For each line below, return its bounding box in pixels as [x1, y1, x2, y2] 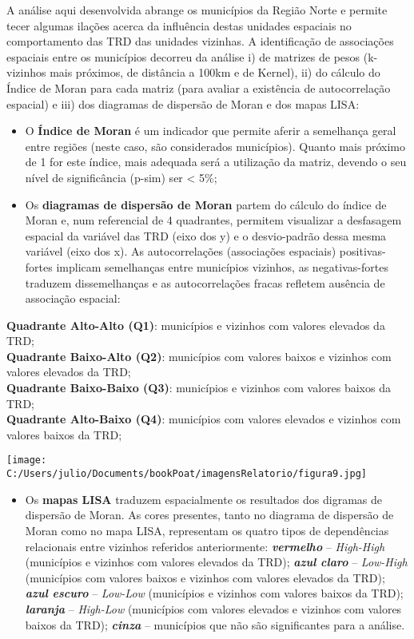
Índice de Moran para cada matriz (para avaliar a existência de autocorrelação [6, 79, 391, 96]
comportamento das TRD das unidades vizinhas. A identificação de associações [6, 33, 394, 50]
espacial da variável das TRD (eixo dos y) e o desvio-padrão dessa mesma [25, 227, 387, 244]
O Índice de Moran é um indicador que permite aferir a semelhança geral [25, 122, 396, 139]
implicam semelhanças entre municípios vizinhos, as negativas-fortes [56, 258, 388, 275]
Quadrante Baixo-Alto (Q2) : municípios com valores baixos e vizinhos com [6, 347, 392, 364]
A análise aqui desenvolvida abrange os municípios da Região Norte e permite [6, 2, 388, 18]
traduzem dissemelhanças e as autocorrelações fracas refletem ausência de [25, 274, 385, 291]
